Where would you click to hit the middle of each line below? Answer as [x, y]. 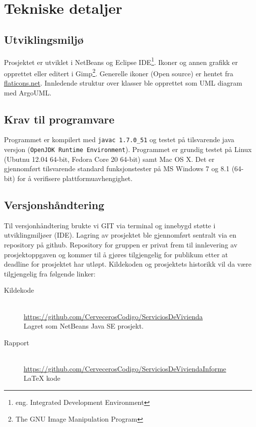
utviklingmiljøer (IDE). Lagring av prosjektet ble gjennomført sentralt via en [120, 235]
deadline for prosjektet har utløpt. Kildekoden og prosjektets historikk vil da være [128, 264]
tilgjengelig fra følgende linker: [50, 273]
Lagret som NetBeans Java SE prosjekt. [84, 326]
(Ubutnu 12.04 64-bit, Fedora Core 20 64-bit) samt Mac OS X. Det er [109, 159]
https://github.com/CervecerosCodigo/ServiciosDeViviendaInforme [125, 368]
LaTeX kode [42, 378]
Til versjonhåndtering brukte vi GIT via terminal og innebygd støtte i [110, 225]
